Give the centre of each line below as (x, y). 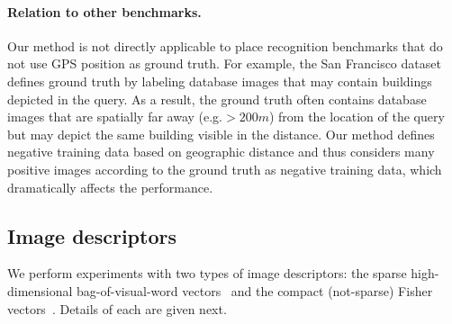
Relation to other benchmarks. (104, 11)
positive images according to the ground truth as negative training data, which (225, 169)
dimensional (40, 290)
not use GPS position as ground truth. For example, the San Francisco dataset (224, 63)
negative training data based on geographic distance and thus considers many (221, 152)
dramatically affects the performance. (110, 187)
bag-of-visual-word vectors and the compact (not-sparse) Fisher (255, 290)
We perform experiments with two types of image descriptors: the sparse (207, 273)
